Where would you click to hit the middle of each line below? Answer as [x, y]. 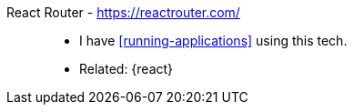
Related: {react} [126, 69]
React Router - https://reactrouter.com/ [123, 12]
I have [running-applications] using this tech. [213, 41]
